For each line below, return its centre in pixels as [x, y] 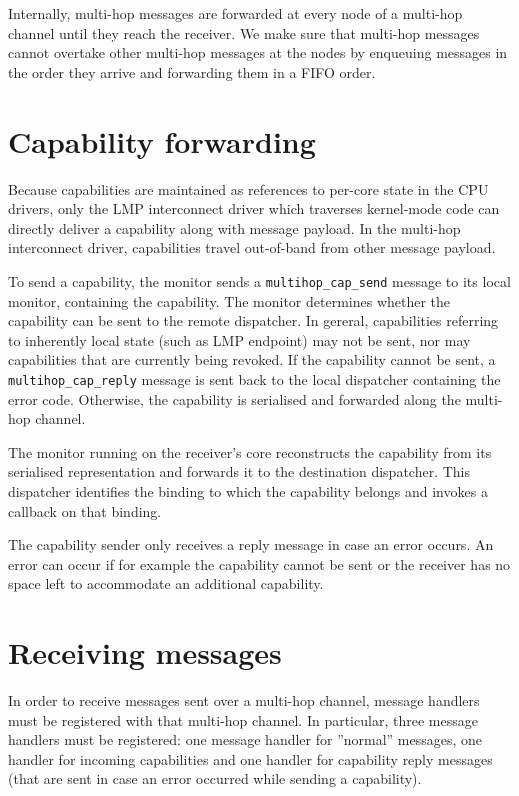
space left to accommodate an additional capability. [166, 583]
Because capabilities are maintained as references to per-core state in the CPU [248, 188]
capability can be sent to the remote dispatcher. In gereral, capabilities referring [253, 320]
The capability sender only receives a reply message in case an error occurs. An [251, 544]
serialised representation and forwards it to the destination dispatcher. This [239, 471]
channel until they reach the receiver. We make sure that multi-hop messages [244, 32]
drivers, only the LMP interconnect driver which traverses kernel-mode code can [254, 208]
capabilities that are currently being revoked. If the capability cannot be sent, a [252, 359]
